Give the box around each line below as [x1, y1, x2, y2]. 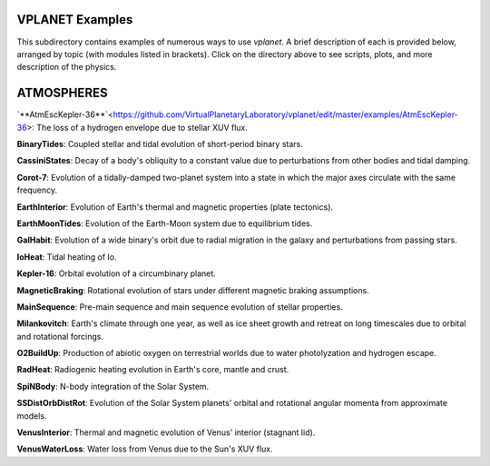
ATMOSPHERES [16, 85, 108, 101]
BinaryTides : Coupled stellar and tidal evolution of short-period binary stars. [16, 138, 303, 149]
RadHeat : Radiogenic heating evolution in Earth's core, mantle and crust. [16, 364, 289, 375]
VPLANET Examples [16, 12, 133, 27]
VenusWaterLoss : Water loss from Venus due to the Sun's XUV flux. [16, 443, 273, 454]
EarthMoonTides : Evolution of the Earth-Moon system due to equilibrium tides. [16, 218, 313, 229]
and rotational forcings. [16, 331, 104, 342]
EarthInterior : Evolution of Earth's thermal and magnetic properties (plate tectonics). [16, 201, 334, 213]
